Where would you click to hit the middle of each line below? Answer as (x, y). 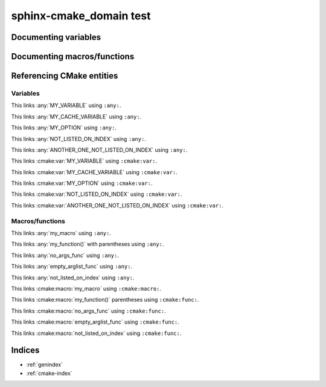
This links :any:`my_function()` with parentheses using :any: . (88, 244)
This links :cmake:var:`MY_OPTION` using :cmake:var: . (82, 183)
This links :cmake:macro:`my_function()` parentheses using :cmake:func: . (105, 300)
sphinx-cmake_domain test (81, 16)
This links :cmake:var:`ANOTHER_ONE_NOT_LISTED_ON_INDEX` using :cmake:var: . (117, 205)
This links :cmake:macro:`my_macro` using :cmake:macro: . (86, 288)
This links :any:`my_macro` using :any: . (61, 233)
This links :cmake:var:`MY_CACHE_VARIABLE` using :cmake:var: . (94, 172)
